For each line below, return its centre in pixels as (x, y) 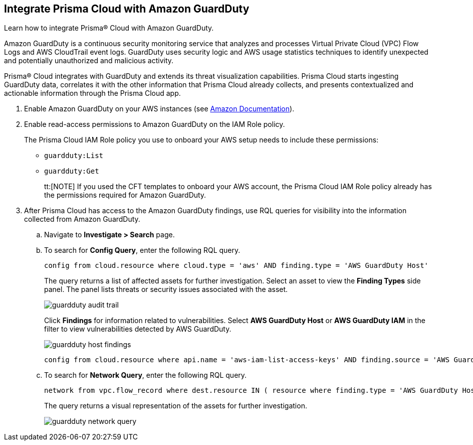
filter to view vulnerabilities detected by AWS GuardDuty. (138, 329)
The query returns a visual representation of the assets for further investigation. (176, 406)
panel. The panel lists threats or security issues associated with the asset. (166, 289)
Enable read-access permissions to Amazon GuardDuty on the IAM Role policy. (155, 124)
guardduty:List (74, 156)
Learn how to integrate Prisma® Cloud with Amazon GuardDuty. (109, 28)
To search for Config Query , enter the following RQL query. (142, 250)
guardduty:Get (72, 171)
